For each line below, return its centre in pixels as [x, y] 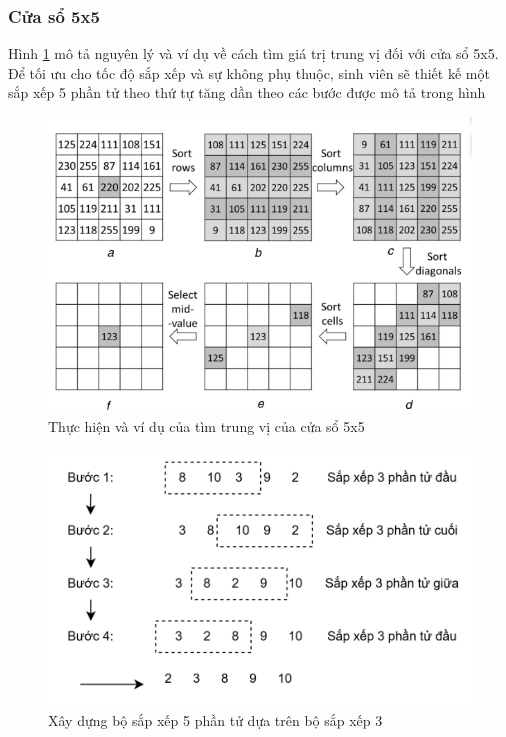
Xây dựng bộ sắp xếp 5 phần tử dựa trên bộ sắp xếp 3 [215, 719]
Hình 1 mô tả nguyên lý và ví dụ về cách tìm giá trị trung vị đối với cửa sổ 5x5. [253, 53]
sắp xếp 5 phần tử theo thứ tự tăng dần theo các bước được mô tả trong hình [247, 92]
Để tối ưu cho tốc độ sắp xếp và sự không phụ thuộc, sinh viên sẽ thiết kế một [249, 72]
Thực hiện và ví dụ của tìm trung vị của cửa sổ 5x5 [206, 426]
